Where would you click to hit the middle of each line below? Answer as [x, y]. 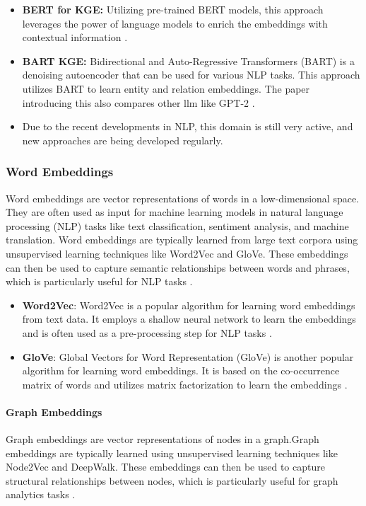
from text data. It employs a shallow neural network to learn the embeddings [189, 319]
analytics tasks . [41, 494]
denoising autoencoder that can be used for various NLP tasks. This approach [191, 75]
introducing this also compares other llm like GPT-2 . [138, 102]
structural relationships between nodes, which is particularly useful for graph [172, 480]
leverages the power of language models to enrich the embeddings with [175, 23]
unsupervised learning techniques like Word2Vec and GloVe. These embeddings [177, 253]
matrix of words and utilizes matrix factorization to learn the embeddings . [185, 384]
